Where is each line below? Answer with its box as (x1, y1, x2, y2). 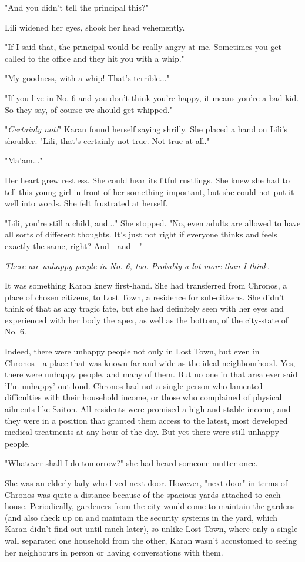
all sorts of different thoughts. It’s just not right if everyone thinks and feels (5, 228, 277, 240)
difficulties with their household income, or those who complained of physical (5, 391, 282, 403)
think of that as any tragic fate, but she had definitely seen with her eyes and (5, 302, 284, 315)
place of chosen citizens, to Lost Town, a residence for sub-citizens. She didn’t (5, 290, 285, 303)
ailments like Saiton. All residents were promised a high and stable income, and (5, 403, 291, 415)
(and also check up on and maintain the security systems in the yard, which (5, 511, 278, 523)
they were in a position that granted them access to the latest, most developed (5, 414, 288, 426)
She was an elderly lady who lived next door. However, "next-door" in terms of (5, 477, 287, 489)
